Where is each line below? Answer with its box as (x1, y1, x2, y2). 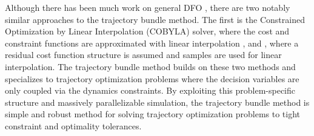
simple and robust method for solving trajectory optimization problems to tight (5, 108, 301, 120)
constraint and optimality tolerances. (5, 119, 142, 132)
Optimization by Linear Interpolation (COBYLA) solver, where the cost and (5, 25, 290, 37)
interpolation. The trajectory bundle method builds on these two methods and (5, 60, 296, 73)
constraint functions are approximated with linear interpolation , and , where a (5, 36, 299, 49)
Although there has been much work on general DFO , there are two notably (5, 1, 290, 13)
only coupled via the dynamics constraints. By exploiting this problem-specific (5, 84, 296, 97)
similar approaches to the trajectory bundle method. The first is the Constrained (5, 13, 305, 25)
